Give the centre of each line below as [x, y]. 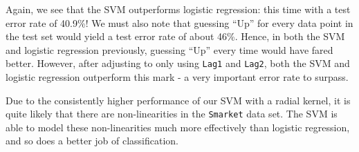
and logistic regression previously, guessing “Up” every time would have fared [169, 49]
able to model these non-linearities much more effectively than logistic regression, [178, 127]
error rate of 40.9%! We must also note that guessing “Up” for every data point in [179, 22]
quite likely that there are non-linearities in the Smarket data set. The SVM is [172, 114]
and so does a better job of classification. [92, 141]
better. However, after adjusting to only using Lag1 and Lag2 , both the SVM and [178, 63]
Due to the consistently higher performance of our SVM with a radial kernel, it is [178, 100]
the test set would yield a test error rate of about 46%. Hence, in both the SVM [175, 36]
